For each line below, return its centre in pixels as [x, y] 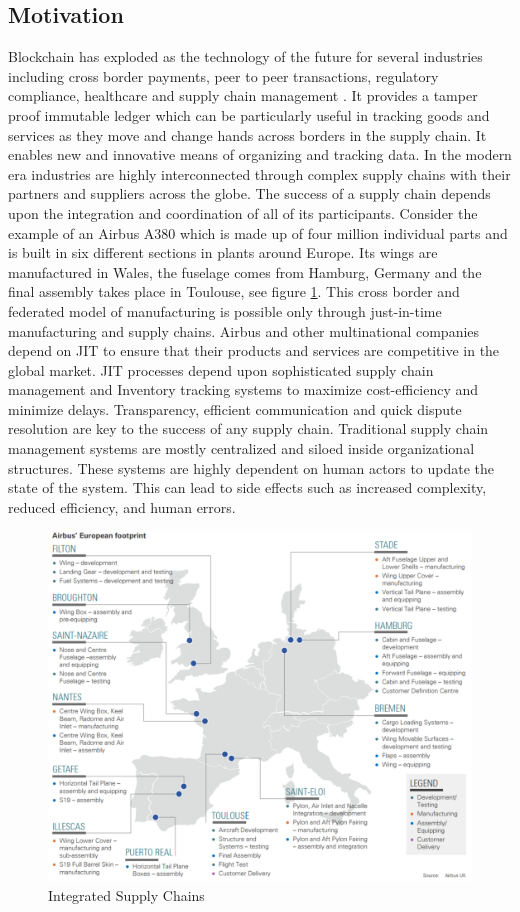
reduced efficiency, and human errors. [122, 506]
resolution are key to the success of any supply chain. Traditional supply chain [248, 428]
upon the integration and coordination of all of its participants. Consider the [243, 212]
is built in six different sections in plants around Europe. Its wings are [223, 252]
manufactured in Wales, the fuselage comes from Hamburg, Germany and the [245, 271]
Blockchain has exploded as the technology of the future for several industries [245, 56]
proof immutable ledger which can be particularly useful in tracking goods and [249, 114]
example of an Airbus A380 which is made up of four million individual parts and [258, 232]
